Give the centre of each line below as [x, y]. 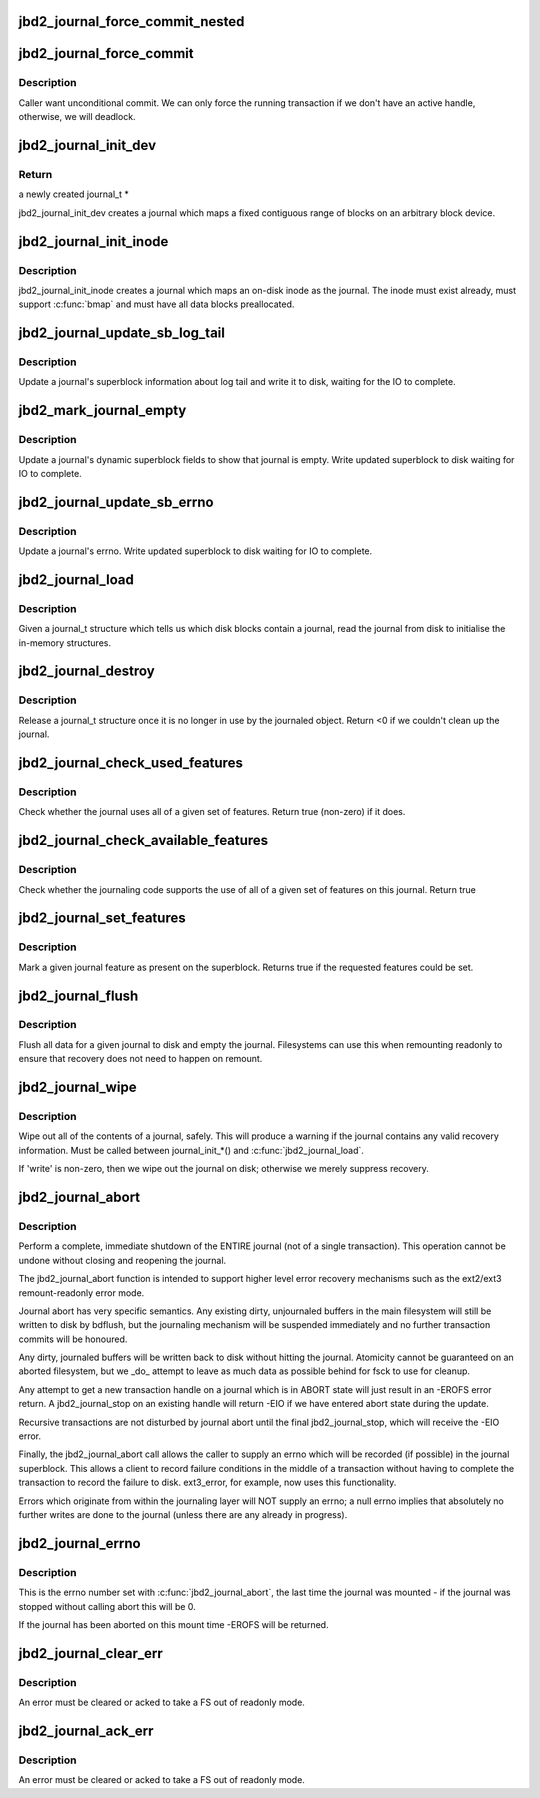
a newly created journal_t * [74, 194]
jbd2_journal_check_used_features [131, 763]
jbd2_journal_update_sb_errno [116, 501]
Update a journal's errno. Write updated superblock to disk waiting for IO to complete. [195, 551]
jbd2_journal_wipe [77, 1087]
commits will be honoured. [73, 1339]
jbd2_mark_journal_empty [102, 410]
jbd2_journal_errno [79, 1543]
